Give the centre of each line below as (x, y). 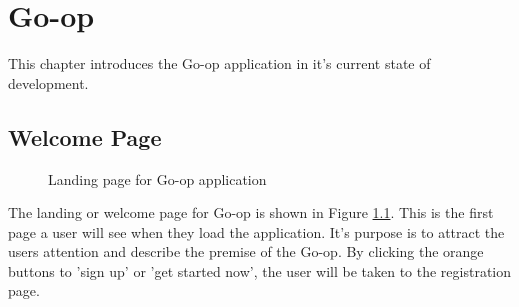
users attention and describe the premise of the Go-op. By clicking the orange (246, 251)
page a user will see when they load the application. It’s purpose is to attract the (256, 231)
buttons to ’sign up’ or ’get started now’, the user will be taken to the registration (260, 270)
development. (48, 82)
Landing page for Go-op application (157, 178)
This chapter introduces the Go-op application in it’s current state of (219, 63)
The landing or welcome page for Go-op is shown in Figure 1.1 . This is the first (251, 212)
